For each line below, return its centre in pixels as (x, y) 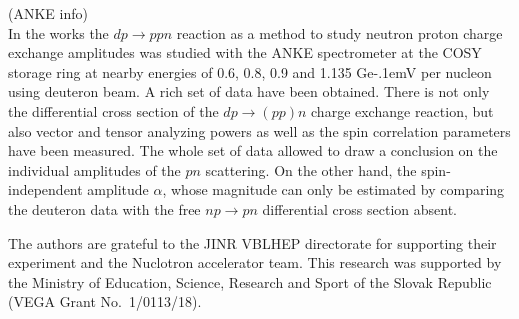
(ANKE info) (48, 13)
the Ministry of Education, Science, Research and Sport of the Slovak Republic (250, 281)
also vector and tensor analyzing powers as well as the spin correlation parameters (259, 130)
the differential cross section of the (113, 110)
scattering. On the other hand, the (311, 169)
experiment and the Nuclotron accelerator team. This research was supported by (255, 262)
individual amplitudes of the (94, 169)
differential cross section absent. (359, 208)
